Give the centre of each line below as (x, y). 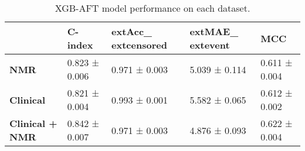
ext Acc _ (132, 31)
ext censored (139, 45)
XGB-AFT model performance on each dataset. (152, 8)
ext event (210, 45)
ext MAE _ (214, 31)
